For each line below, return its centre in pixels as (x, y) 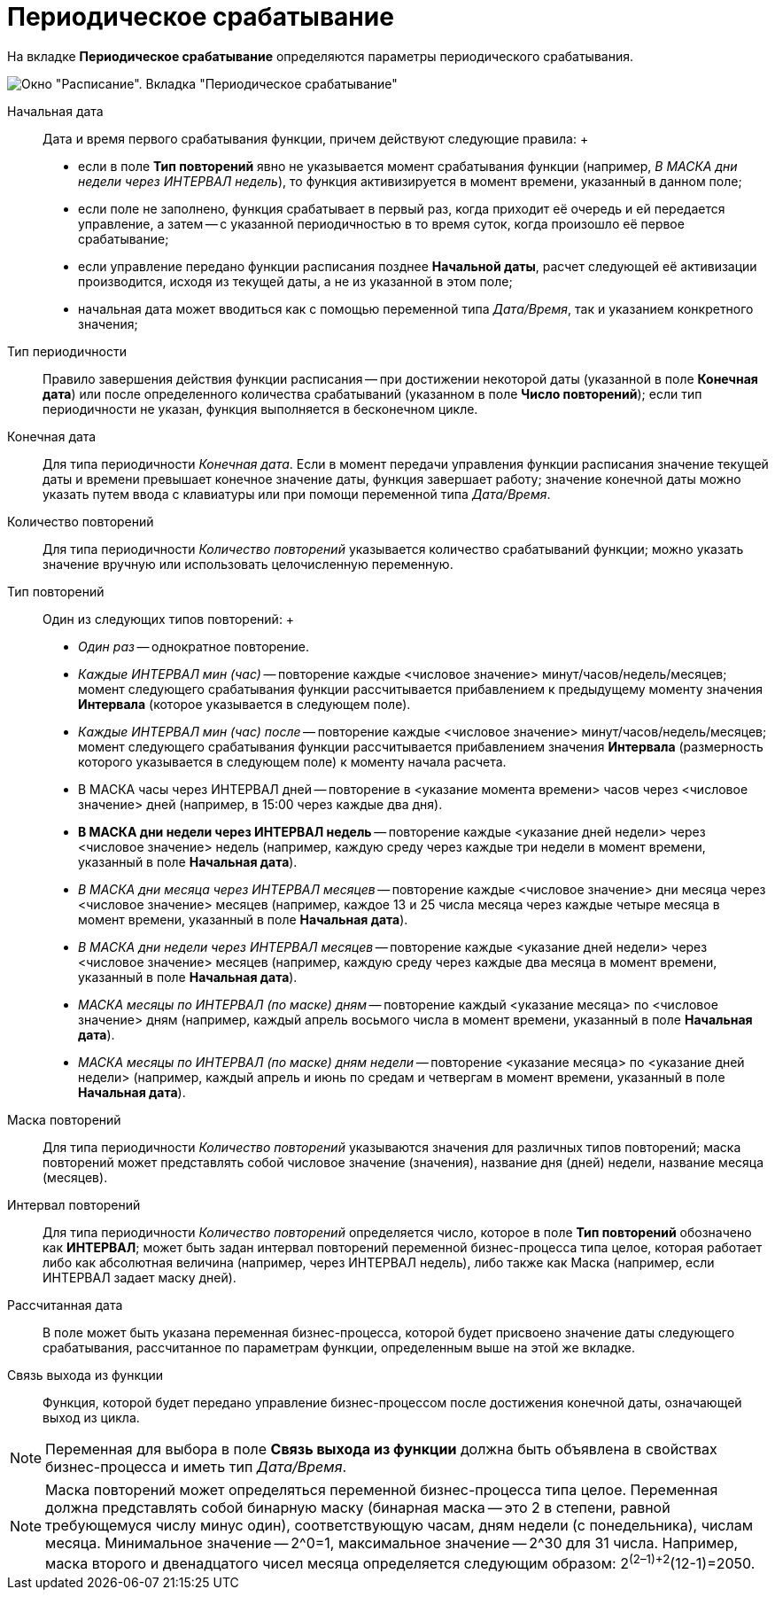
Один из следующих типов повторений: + (169, 619)
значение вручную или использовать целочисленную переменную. (248, 564)
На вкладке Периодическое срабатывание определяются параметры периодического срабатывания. (321, 56)
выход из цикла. (91, 1417)
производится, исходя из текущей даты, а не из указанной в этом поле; (295, 281)
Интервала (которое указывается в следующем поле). (244, 704)
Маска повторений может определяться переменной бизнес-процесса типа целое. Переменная (382, 1489)
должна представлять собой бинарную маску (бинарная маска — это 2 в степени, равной (358, 1507)
